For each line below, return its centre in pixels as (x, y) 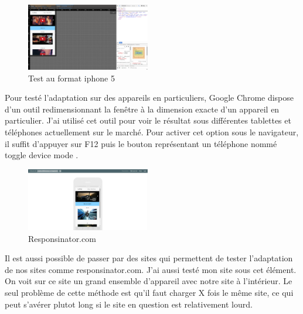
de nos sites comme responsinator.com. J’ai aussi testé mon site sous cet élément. (151, 269)
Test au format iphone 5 (72, 78)
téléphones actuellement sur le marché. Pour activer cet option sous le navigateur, (152, 132)
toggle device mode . (42, 155)
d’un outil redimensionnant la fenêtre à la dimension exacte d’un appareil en (142, 109)
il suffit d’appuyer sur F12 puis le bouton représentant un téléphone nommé (141, 143)
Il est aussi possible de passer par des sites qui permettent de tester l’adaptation (149, 258)
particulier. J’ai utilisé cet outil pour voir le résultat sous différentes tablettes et (148, 120)
